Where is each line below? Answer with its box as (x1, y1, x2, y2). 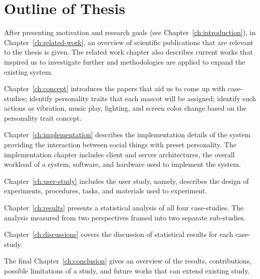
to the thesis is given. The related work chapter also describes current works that (4, 47, 253, 57)
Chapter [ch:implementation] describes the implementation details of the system (4, 129, 251, 140)
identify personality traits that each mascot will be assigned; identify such (29, 93, 256, 103)
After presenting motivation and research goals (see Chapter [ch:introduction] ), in (4, 27, 256, 38)
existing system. (4, 66, 53, 77)
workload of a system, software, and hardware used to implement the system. (4, 159, 241, 169)
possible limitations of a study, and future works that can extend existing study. (4, 265, 250, 275)
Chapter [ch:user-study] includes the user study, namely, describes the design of (4, 175, 249, 186)
